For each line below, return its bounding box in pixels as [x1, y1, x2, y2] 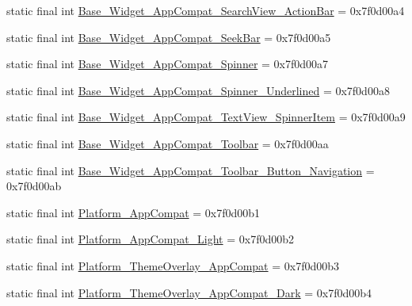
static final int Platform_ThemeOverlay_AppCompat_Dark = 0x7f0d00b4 [6, 284, 372, 300]
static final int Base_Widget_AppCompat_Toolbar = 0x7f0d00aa [6, 135, 329, 151]
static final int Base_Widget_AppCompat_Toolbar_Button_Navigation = [6, 162, 375, 178]
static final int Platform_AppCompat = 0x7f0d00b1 [6, 204, 261, 220]
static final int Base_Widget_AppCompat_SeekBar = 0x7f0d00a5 [6, 29, 331, 45]
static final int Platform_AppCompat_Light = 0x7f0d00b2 [6, 231, 295, 247]
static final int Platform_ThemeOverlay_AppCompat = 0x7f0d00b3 [6, 257, 340, 273]
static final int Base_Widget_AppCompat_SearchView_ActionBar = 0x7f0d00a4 [6, 2, 405, 18]
